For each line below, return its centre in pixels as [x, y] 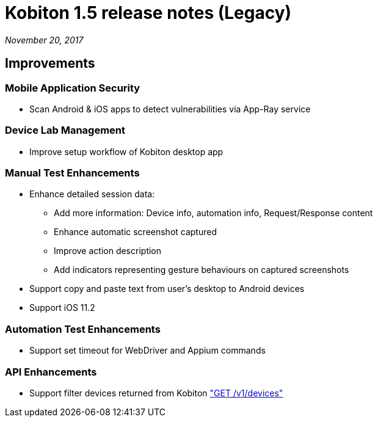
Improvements [50, 64]
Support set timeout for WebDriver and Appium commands [147, 351]
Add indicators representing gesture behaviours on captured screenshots [202, 270]
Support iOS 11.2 [62, 308]
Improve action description [108, 251]
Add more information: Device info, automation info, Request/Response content [213, 213]
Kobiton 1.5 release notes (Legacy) [148, 13]
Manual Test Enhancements [72, 173]
